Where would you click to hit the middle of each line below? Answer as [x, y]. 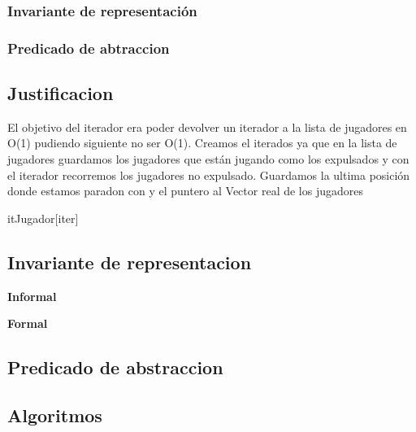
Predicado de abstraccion [115, 367]
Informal [32, 296]
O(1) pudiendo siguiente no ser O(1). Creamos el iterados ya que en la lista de [202, 143]
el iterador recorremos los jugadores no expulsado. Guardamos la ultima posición [209, 175]
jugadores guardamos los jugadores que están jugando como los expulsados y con [208, 159]
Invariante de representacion [130, 262]
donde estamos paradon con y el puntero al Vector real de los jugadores [185, 191]
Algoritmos [55, 415]
